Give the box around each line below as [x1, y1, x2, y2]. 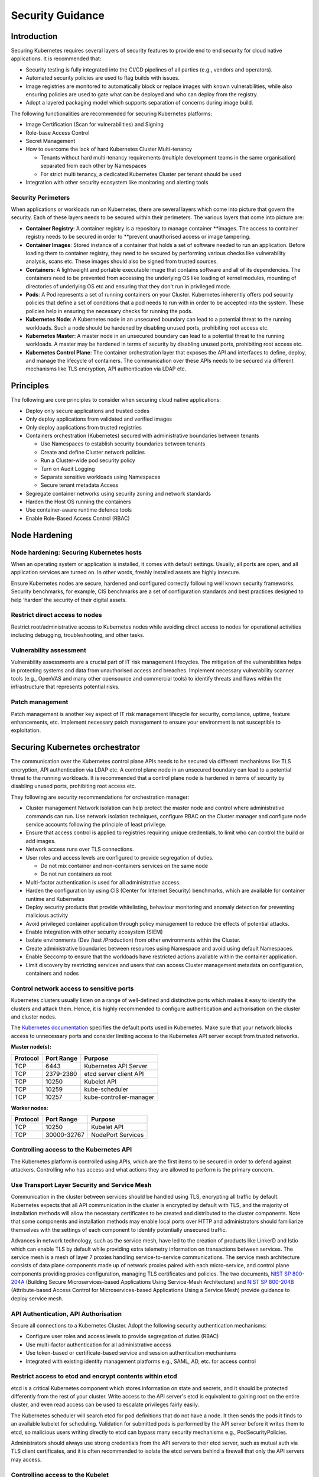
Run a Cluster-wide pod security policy [40, 457, 135, 464]
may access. [11, 1456, 42, 1463]
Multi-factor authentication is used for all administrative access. [25, 879, 181, 886]
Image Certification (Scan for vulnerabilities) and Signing [25, 121, 164, 128]
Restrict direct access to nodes [11, 611, 103, 619]
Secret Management [25, 137, 76, 144]
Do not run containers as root [40, 870, 112, 877]
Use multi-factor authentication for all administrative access [25, 1341, 171, 1348]
